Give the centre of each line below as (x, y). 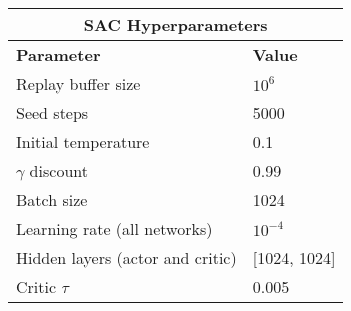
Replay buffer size (78, 83)
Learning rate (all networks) (114, 228)
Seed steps (52, 112)
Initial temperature (83, 141)
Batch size (52, 199)
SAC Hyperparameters (175, 24)
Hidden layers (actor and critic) (126, 257)
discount (58, 170)
